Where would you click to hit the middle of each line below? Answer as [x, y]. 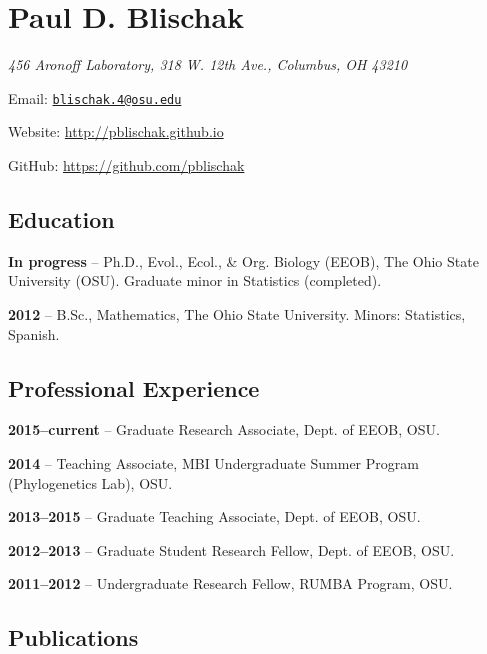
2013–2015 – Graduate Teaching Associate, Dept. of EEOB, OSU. [214, 516]
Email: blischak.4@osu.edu [95, 97]
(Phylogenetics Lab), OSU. [90, 482]
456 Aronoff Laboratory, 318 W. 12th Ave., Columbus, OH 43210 [208, 64]
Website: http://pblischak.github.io [116, 131]
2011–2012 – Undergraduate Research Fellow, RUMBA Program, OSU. [230, 583]
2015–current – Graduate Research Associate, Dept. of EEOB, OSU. [224, 429]
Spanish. [34, 333]
